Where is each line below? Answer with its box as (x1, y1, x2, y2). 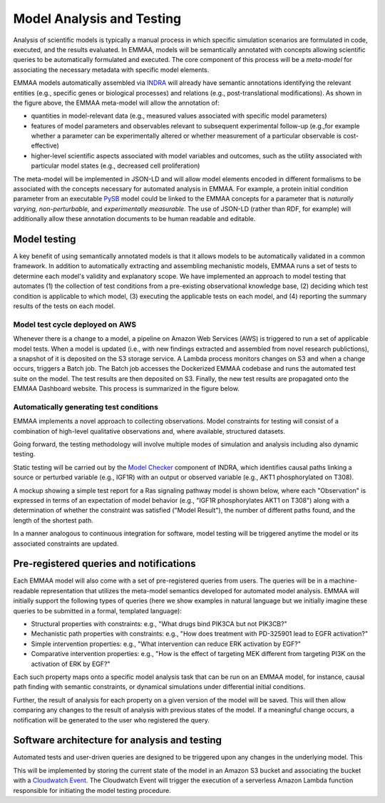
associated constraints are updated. (13, 539, 119, 548)
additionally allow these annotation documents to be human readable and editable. (13, 215, 256, 223)
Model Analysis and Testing (13, 11, 182, 26)
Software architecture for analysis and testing (13, 735, 222, 747)
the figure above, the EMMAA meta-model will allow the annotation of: (13, 98, 220, 107)
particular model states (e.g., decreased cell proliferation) (31, 161, 200, 170)
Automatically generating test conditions (13, 401, 158, 411)
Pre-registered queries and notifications (13, 558, 196, 570)
